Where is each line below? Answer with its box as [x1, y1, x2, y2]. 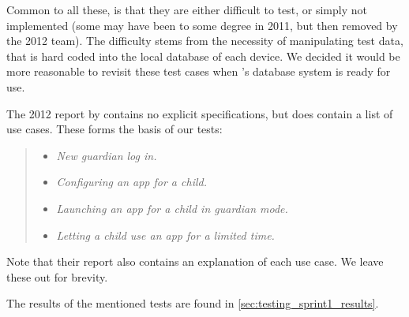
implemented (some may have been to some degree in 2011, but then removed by [6, 17, 398, 33]
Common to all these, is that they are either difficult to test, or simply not [6, 2, 367, 17]
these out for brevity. [6, 268, 108, 285]
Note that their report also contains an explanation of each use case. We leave [6, 253, 384, 270]
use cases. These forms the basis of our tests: [6, 121, 223, 137]
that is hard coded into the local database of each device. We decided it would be [6, 47, 400, 64]
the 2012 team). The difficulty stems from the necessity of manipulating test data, [6, 32, 403, 49]
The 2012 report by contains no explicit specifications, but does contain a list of [6, 105, 393, 121]
